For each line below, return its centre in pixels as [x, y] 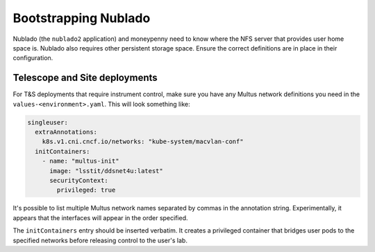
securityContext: [79, 180]
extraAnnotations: [66, 132]
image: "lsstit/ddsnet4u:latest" [106, 171]
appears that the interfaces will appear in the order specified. [100, 217]
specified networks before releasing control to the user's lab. [100, 240]
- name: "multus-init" [81, 161]
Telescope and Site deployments [85, 78]
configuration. [33, 58]
